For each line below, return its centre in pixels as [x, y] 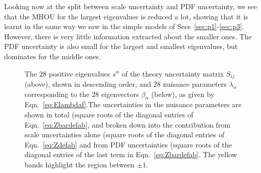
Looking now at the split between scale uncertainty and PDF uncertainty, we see [131, 6]
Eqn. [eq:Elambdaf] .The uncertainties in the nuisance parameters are [133, 104]
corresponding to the [57, 94]
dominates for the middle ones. [52, 56]
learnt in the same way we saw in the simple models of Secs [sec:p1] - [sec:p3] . [124, 26]
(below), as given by [183, 94]
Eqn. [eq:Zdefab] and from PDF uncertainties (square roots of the [128, 144]
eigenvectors [120, 94]
